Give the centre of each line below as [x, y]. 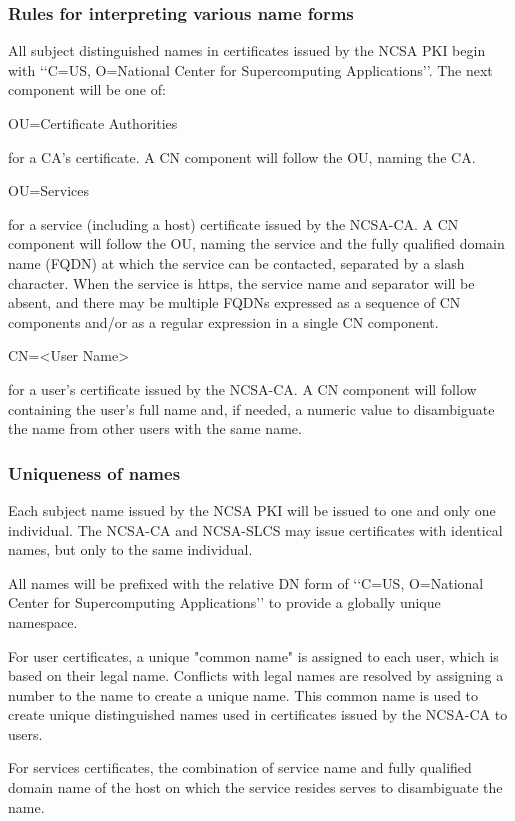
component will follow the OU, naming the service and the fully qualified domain [256, 243]
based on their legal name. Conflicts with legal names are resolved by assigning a [256, 675]
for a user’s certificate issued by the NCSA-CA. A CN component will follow [242, 388]
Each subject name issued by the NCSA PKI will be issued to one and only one [252, 509]
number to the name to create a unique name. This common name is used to [243, 694]
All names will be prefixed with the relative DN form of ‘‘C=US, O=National [246, 582]
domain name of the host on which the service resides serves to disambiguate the [255, 787]
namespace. [43, 621]
